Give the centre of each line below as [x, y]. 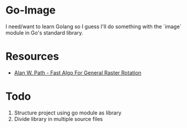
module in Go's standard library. [45, 32]
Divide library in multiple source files [58, 119]
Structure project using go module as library [68, 113]
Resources [32, 57]
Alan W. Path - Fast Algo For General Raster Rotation [78, 73]
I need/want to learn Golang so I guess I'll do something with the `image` [93, 26]
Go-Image [31, 10]
